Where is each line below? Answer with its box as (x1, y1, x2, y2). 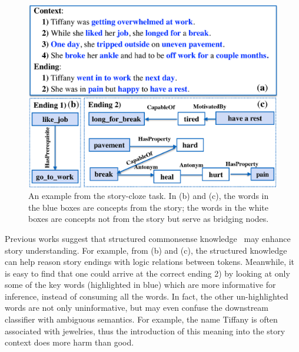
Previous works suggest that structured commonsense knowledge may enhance (5, 232, 291, 244)
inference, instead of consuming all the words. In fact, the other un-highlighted (5, 290, 288, 302)
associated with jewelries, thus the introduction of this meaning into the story (5, 324, 285, 337)
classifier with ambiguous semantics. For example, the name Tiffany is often (5, 313, 278, 326)
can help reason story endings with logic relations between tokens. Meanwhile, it (5, 255, 295, 268)
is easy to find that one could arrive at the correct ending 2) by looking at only (5, 267, 290, 279)
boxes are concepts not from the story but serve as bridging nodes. (28, 212, 269, 225)
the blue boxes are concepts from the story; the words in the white (28, 201, 268, 213)
